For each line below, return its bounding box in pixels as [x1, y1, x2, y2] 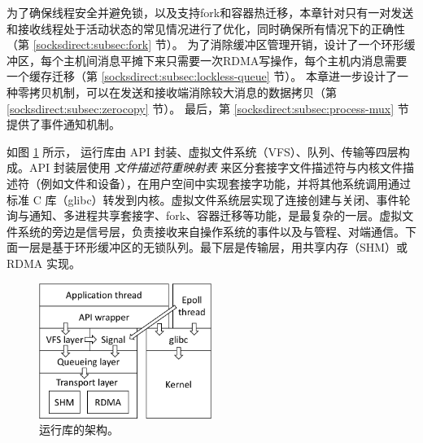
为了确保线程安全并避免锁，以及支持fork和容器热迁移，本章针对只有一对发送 [7, 4, 414, 20]
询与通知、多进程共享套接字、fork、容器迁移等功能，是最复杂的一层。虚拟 [7, 207, 403, 224]
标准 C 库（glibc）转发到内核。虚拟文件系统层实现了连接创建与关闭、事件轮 [7, 191, 411, 208]
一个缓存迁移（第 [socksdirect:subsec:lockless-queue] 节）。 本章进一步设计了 [7, 68, 397, 85]
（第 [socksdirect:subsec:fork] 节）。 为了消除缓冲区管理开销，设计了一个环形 [7, 36, 404, 53]
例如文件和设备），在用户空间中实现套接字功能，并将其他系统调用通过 [40, 174, 411, 191]
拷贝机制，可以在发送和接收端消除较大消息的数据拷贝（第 [28, 83, 337, 100]
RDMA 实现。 [7, 254, 81, 271]
